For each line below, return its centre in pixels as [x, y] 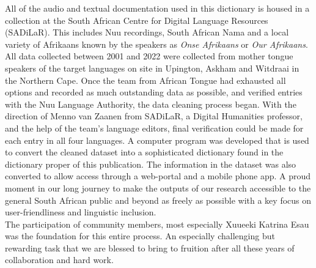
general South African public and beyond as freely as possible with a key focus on [158, 200]
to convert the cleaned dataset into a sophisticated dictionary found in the [144, 152]
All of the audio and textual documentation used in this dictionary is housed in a [157, 8]
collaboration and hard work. [59, 260]
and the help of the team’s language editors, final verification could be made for [154, 128]
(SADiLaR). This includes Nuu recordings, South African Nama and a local [147, 32]
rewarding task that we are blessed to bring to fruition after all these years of [150, 248]
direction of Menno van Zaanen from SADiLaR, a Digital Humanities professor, [154, 116]
